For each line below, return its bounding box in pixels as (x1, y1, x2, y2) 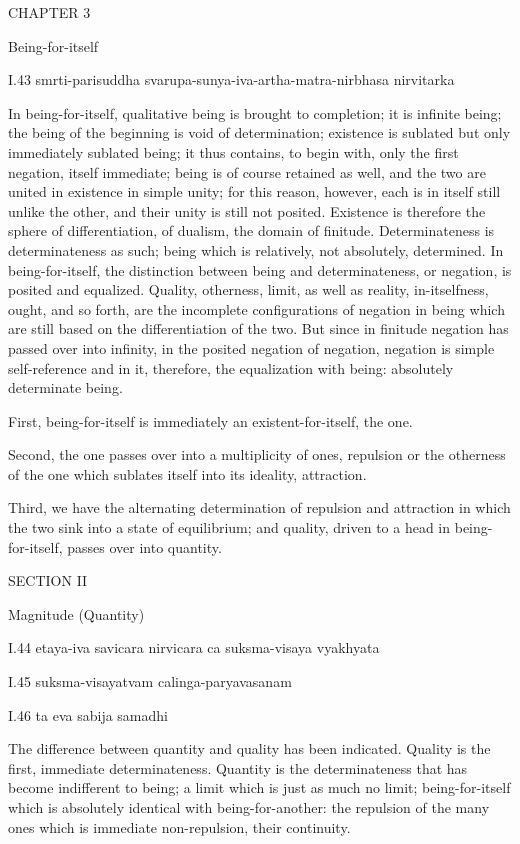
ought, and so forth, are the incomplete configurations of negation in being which (8, 298, 505, 319)
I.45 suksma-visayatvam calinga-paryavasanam (8, 671, 292, 692)
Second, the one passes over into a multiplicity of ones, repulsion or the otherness (8, 444, 506, 465)
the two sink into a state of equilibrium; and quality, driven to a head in (8, 517, 451, 538)
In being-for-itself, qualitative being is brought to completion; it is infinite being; (8, 102, 502, 123)
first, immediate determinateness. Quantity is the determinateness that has (8, 757, 468, 778)
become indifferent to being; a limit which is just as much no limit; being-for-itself (8, 777, 511, 798)
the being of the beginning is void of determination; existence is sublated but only (8, 122, 511, 143)
